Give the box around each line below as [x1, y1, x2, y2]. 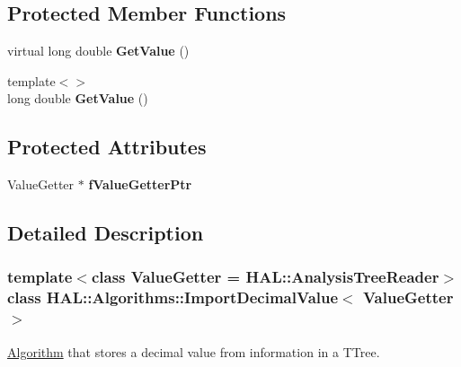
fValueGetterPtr [88, 175, 192, 194]
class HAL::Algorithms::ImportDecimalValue [7, 286, 339, 309]
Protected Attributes [7, 133, 207, 161]
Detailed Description [7, 219, 204, 247]
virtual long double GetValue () [7, 41, 190, 60]
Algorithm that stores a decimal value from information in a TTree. [7, 342, 380, 361]
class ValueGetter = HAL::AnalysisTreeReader [91, 266, 439, 288]
